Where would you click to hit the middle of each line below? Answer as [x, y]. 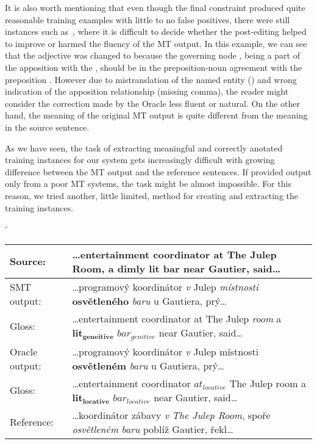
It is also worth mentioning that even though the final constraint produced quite [155, 7]
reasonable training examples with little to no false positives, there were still [148, 19]
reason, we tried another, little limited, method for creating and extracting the [151, 195]
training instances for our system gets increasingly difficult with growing [140, 160]
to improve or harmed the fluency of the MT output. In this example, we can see [156, 43]
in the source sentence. [47, 127]
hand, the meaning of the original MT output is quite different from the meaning [156, 115]
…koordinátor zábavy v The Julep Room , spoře [171, 415]
